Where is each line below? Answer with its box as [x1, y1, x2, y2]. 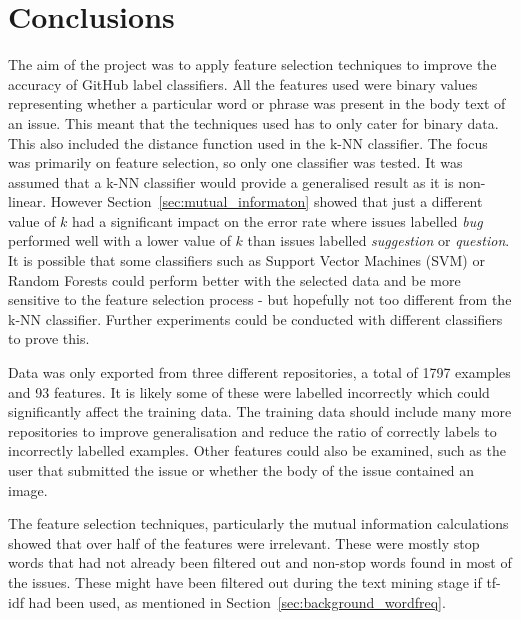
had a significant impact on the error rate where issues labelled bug [72, 210, 483, 231]
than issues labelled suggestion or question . [247, 230, 510, 251]
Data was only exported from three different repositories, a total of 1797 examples [8, 362, 511, 383]
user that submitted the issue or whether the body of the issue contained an [8, 460, 475, 480]
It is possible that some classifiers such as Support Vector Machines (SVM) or [8, 250, 485, 271]
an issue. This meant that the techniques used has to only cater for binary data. [8, 112, 499, 133]
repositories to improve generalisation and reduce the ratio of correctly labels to [8, 420, 497, 441]
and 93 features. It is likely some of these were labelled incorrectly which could [8, 381, 490, 402]
